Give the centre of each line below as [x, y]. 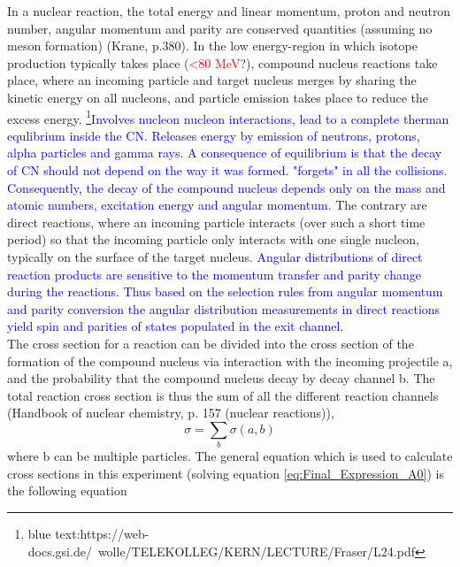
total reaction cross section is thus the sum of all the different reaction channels [223, 395]
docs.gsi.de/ [60, 551]
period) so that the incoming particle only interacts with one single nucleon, [213, 239]
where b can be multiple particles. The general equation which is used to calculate [230, 456]
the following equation [67, 490]
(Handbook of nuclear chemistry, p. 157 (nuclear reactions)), [171, 413]
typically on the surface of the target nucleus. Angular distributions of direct [215, 256]
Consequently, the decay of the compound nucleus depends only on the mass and [226, 187]
